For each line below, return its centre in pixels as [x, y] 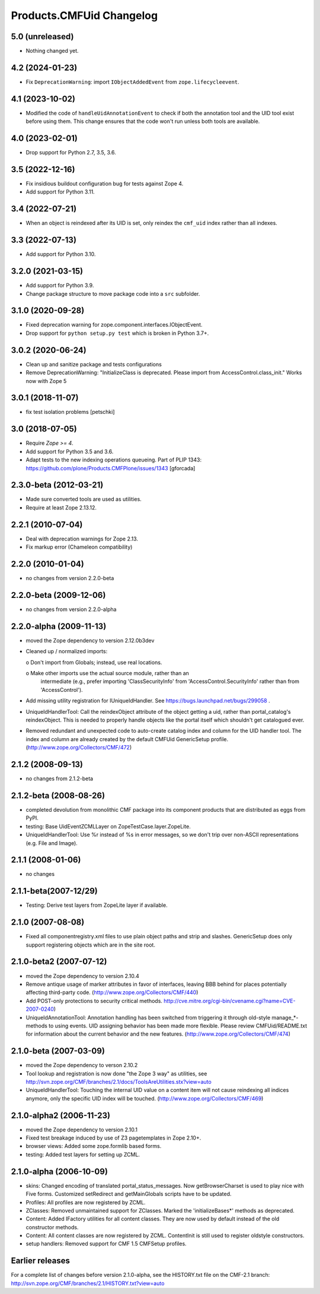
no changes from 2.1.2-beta [60, 779]
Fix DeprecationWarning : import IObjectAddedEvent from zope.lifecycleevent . [132, 82]
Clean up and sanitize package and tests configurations [94, 364]
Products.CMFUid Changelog [84, 15]
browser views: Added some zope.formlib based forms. [94, 1146]
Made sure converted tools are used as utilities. [84, 499]
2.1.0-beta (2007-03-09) [58, 1051]
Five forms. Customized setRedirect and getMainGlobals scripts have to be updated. [129, 1194]
